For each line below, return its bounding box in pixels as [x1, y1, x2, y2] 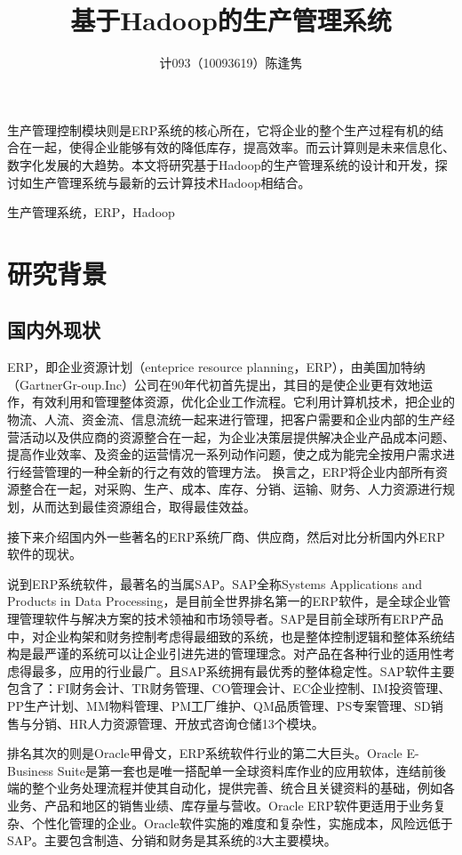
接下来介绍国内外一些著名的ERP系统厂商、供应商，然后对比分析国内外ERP [7, 527, 445, 545]
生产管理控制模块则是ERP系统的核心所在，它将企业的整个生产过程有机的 [7, 120, 432, 139]
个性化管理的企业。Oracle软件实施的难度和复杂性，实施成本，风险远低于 [31, 813, 453, 832]
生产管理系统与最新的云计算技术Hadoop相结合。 [31, 173, 311, 191]
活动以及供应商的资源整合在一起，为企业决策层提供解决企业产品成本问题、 [19, 427, 455, 446]
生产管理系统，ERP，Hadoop [7, 203, 175, 222]
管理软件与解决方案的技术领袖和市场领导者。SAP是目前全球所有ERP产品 [19, 609, 444, 627]
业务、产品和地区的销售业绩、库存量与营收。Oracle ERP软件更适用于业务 [7, 795, 434, 814]
